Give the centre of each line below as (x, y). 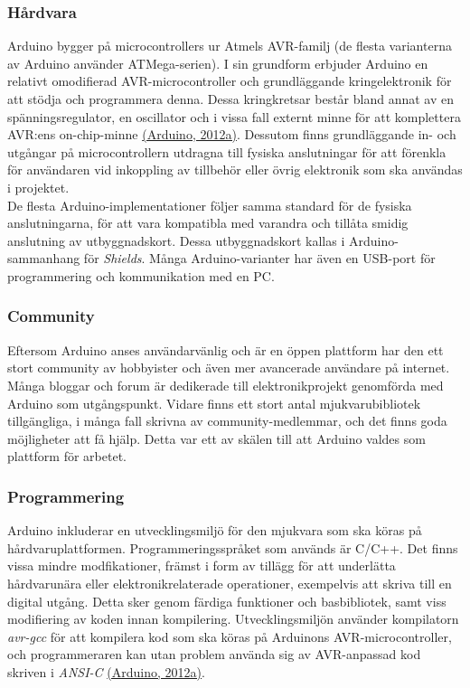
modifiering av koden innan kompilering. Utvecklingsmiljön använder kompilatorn (233, 619)
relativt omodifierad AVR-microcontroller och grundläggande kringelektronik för (230, 81)
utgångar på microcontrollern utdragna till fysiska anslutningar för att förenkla (227, 151)
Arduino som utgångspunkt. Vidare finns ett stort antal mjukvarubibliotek (214, 403)
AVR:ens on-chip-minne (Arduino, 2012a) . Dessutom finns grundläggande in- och (232, 134)
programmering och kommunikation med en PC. (141, 275)
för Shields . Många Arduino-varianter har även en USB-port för (259, 258)
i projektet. (38, 187)
